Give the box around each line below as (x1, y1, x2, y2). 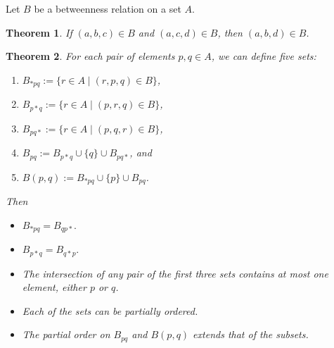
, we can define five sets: (211, 49, 316, 63)
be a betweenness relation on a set (34, 1, 181, 15)
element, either (22, 280, 86, 294)
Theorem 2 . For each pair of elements (6, 49, 175, 63)
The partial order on (22, 327, 110, 342)
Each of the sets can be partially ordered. (22, 303, 198, 318)
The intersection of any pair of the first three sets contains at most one (22, 266, 328, 280)
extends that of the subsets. (193, 327, 309, 342)
